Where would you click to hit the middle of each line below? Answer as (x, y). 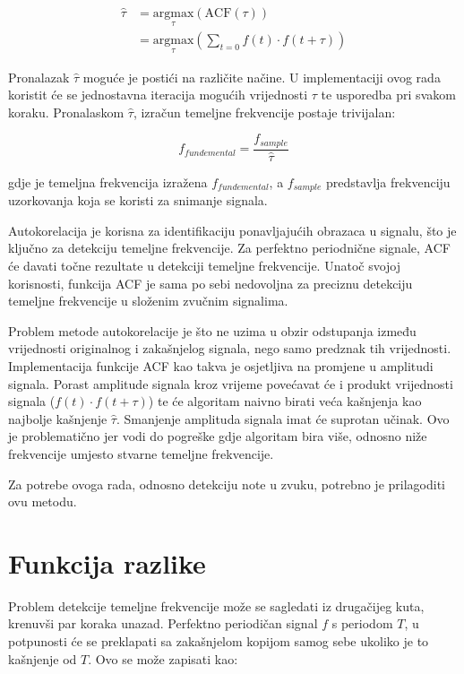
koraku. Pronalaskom (66, 112)
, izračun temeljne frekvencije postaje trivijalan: (264, 112)
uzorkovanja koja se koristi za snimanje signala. (138, 200)
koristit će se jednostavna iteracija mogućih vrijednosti (158, 95)
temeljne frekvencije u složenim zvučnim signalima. (148, 301)
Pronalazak (39, 77)
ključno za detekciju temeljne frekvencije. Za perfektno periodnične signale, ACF (229, 248)
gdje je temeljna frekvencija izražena (108, 181)
